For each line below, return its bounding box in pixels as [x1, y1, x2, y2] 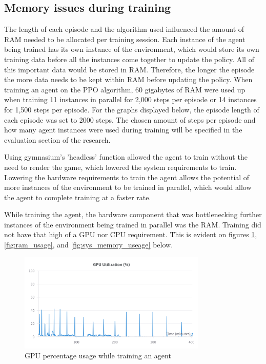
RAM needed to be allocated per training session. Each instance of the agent [4, 33, 245, 44]
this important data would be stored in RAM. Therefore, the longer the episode [4, 64, 255, 74]
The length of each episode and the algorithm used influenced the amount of [4, 24, 244, 34]
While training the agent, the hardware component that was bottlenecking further [4, 209, 262, 220]
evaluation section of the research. [4, 134, 111, 145]
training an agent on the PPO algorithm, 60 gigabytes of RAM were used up [4, 84, 245, 94]
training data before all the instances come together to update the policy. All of [4, 53, 254, 64]
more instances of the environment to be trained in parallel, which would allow [4, 182, 252, 193]
